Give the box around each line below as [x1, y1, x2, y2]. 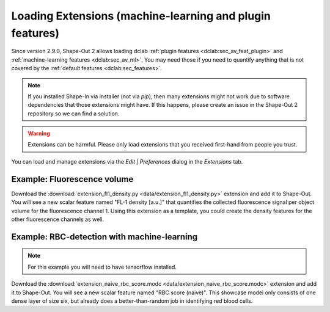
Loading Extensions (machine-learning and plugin [11, 9, 271, 23]
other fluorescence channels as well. [11, 216, 104, 223]
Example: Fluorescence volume [11, 174, 134, 184]
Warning [28, 130, 50, 137]
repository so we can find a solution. [28, 110, 120, 117]
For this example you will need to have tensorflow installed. [28, 263, 177, 270]
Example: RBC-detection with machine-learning [11, 231, 198, 242]
